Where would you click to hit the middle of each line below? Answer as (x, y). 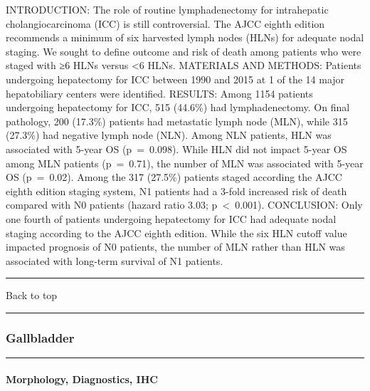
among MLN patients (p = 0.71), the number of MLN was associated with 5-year (185, 163)
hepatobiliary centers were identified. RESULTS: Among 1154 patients (159, 93)
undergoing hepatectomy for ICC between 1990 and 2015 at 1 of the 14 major (175, 79)
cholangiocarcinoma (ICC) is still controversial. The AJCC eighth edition (165, 23)
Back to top (32, 295)
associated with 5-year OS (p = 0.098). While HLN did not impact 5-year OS (176, 148)
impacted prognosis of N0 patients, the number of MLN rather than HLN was (175, 247)
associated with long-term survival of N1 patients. (115, 260)
